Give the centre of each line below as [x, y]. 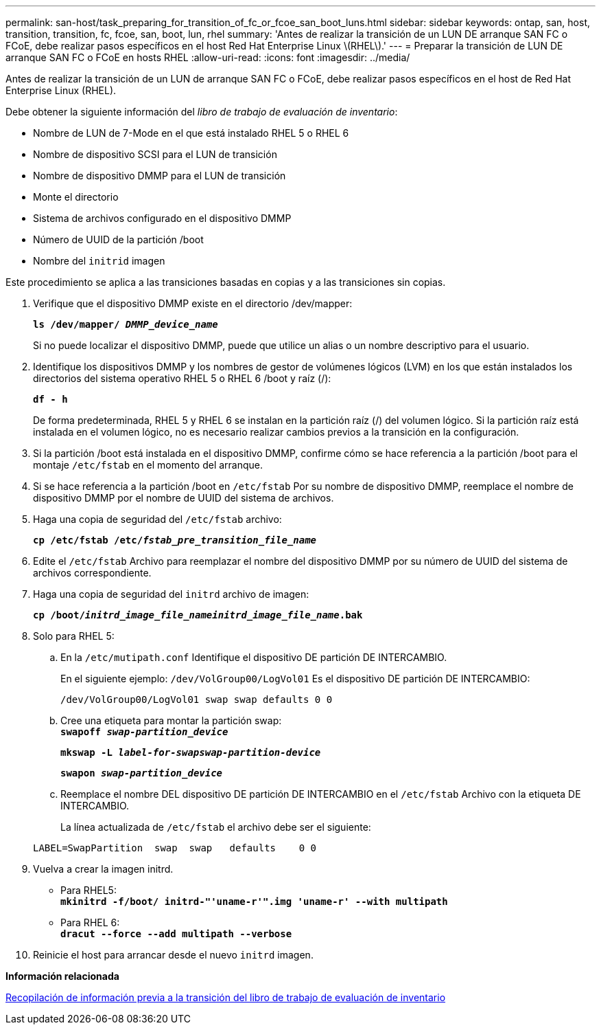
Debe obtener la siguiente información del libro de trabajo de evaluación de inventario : [202, 112]
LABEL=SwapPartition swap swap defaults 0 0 [175, 848]
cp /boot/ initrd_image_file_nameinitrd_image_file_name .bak [198, 615]
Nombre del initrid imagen [99, 261]
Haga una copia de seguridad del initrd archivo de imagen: [171, 594]
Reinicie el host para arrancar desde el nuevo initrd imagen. [173, 955]
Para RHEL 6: [90, 922]
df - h [50, 399]
